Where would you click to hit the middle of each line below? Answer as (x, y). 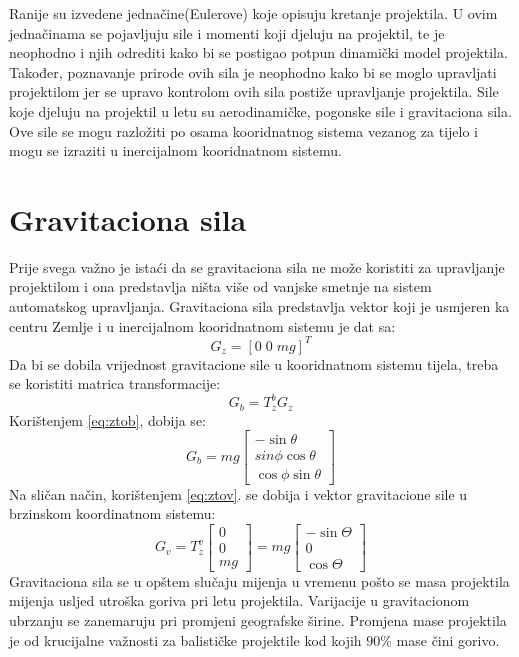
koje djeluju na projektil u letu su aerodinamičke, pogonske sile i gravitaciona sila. (260, 110)
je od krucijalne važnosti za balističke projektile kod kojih (185, 639)
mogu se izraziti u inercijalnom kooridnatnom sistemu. (175, 150)
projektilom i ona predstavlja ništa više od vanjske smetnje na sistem (220, 286)
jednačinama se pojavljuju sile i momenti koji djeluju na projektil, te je (227, 32)
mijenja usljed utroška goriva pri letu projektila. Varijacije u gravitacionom (239, 600)
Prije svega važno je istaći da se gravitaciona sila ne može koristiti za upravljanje (257, 266)
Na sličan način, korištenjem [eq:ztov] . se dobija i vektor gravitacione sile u (238, 493)
